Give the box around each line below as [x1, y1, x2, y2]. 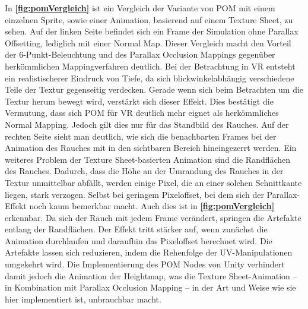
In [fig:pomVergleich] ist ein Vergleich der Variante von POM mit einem [5, 2, 275, 14]
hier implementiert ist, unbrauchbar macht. [5, 292, 161, 305]
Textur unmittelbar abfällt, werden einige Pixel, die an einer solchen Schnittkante [5, 176, 302, 188]
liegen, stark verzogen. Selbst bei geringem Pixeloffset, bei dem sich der [5, 188, 264, 200]
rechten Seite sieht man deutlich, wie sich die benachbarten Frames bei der [5, 130, 277, 142]
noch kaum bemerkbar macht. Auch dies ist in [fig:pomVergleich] [29, 200, 275, 212]
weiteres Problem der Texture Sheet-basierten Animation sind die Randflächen [5, 153, 291, 165]
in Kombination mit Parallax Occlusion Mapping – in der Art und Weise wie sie [5, 281, 296, 294]
